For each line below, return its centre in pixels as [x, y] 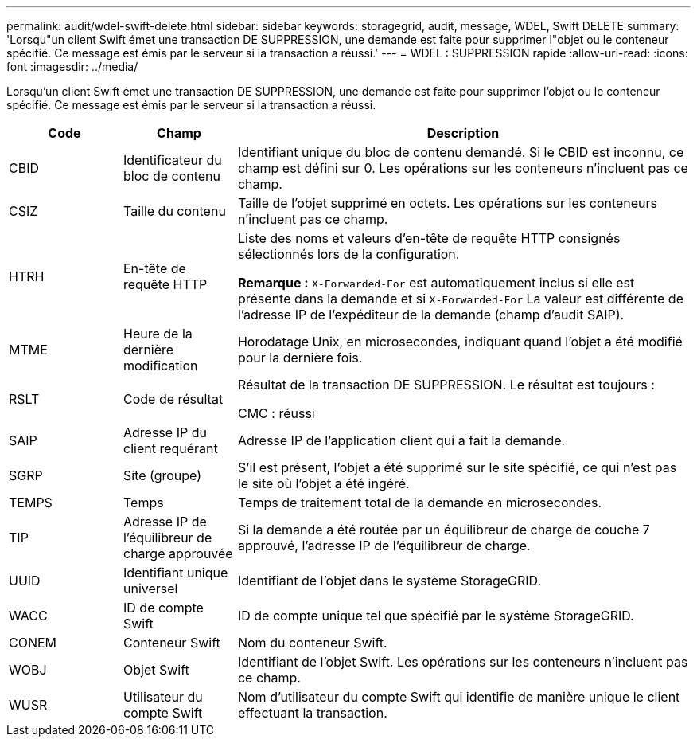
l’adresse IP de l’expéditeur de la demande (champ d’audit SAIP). [431, 315]
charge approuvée [178, 553]
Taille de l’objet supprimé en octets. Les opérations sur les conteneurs [448, 203]
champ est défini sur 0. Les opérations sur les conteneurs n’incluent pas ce [463, 168]
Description [463, 133]
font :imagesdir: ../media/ [72, 66]
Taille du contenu [174, 211]
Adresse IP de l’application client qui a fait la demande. [401, 440]
